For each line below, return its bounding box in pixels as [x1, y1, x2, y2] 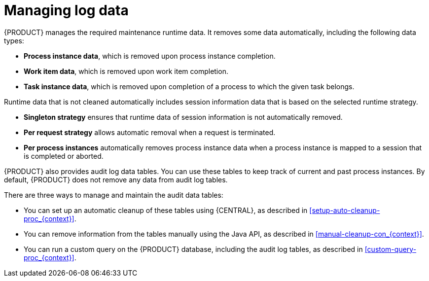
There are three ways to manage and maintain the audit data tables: [4, 190, 223, 199]
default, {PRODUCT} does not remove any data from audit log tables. [4, 175, 228, 184]
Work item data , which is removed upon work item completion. [24, 67, 228, 75]
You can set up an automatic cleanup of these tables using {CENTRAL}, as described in [24, 206, 308, 214]
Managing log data [4, 2, 129, 19]
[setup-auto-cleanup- [309, 206, 380, 214]
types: [4, 36, 24, 45]
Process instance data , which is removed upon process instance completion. [24, 51, 276, 60]
